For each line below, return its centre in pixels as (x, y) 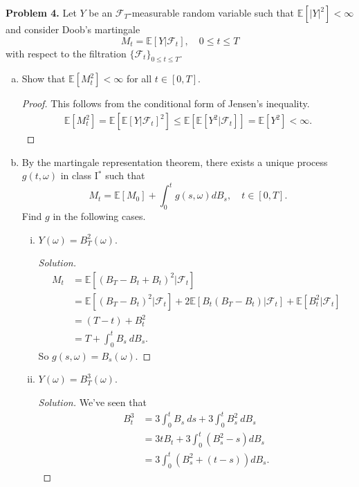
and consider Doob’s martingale (73, 29)
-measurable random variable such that (212, 12)
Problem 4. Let (41, 12)
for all (139, 79)
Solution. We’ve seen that (92, 402)
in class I (79, 175)
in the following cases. (99, 216)
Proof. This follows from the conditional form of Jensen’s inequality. (166, 103)
